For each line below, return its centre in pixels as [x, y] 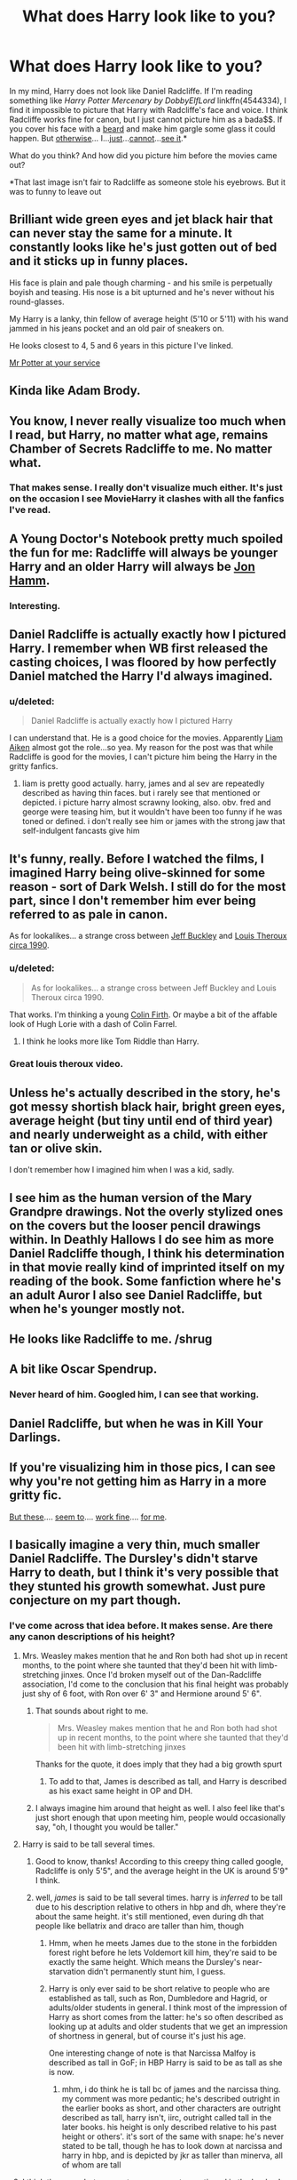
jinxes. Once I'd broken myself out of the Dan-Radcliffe [161, 1675]
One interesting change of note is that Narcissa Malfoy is [152, 2053]
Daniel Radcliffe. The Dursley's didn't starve [134, 1558]
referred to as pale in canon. [89, 914]
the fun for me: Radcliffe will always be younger [144, 553]
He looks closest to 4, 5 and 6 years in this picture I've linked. [121, 345]
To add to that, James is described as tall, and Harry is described [168, 1782]
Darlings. [35, 1437]
